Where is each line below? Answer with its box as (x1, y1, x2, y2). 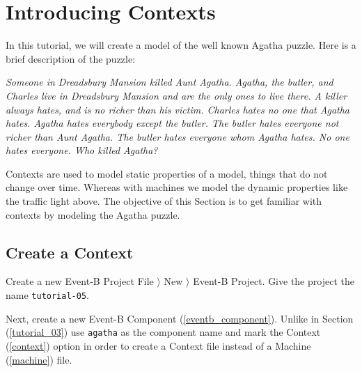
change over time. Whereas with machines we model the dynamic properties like (6, 180, 348, 194)
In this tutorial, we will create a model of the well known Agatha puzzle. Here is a (6, 38, 356, 52)
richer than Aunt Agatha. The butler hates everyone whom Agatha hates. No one (6, 129, 349, 144)
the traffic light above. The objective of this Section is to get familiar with (6, 194, 322, 208)
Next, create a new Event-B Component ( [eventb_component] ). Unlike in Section (6, 311, 354, 325)
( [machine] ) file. (6, 352, 72, 366)
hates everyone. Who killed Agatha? (6, 143, 158, 157)
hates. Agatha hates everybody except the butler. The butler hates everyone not (6, 116, 339, 130)
